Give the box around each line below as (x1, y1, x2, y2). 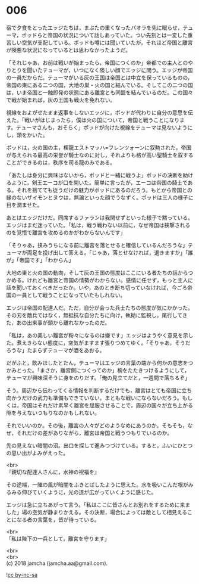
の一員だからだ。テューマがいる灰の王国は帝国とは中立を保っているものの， (6, 74, 193, 81)
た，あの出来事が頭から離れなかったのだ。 (6, 319, 110, 326)
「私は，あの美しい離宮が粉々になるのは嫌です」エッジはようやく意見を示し (6, 331, 194, 338)
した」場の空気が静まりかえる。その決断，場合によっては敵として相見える (6, 508, 188, 515)
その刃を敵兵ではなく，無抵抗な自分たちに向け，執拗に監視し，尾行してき (6, 311, 188, 319)
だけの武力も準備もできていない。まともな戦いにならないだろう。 (21, 394, 182, 401)
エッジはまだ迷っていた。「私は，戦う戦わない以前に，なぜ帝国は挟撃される (6, 221, 191, 228)
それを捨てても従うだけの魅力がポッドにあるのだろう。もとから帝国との (16, 186, 193, 194)
